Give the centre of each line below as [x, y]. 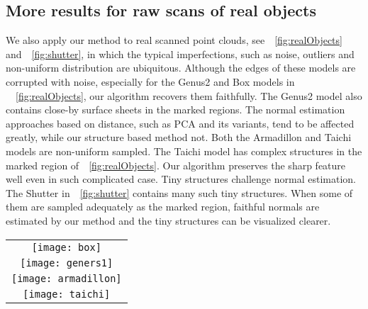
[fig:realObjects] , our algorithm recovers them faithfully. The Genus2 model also [189, 95]
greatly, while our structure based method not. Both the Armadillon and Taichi [179, 137]
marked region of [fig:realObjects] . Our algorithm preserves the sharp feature [176, 165]
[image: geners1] [67, 263]
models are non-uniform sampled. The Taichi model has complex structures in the [184, 151]
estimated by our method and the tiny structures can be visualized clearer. [168, 220]
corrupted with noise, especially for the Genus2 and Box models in [150, 81]
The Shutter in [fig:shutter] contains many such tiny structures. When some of [179, 192]
